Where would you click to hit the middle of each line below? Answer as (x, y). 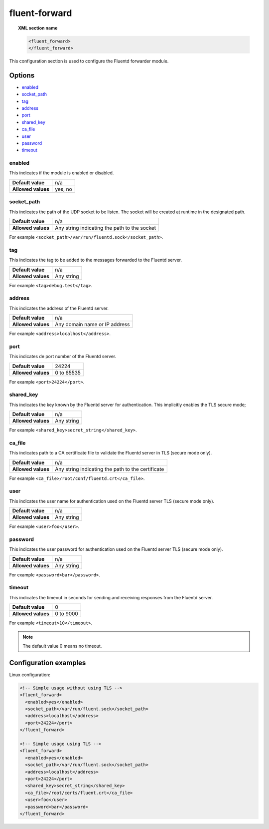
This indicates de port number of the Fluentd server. (63, 357)
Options (22, 75)
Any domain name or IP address (92, 325)
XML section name (38, 28)
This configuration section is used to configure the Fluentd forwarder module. (89, 61)
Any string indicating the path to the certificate (110, 469)
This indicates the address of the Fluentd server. (59, 308)
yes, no (64, 189)
